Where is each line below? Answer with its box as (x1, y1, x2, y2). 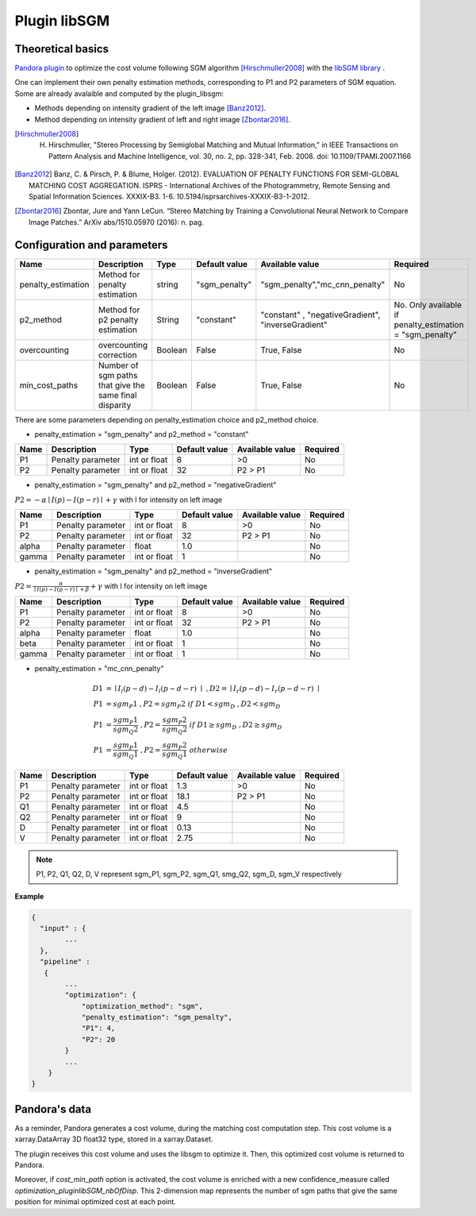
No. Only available (393, 299, 463, 310)
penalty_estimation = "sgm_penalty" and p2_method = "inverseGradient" (34, 566, 273, 576)
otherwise (189, 745, 228, 755)
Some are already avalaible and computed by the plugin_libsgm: (14, 88, 224, 98)
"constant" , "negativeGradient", (260, 309, 381, 320)
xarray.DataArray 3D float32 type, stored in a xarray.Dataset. (14, 1134, 213, 1144)
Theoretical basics (14, 42, 109, 56)
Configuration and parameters (14, 238, 168, 252)
